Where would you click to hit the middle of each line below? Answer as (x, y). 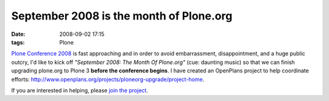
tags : (18, 42)
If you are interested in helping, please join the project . (80, 90)
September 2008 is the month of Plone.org (122, 16)
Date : (18, 34)
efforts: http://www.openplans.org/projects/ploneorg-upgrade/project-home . (108, 79)
